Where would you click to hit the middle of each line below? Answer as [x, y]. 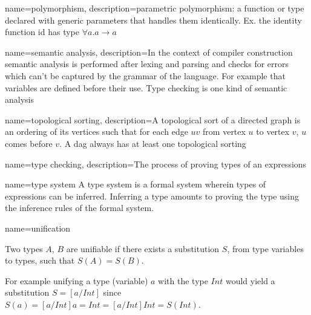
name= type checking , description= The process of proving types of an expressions [156, 164]
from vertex [224, 132]
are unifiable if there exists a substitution [143, 248]
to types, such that [40, 260]
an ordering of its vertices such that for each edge [97, 132]
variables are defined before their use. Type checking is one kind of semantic [146, 87]
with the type [183, 280]
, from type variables [265, 248]
